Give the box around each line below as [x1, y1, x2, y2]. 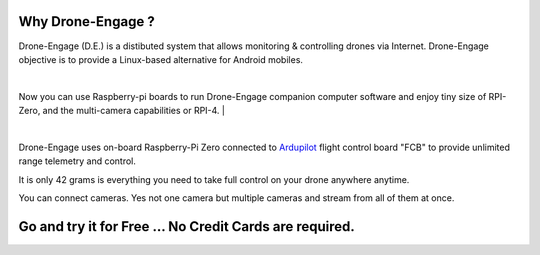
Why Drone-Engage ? [18, 13, 155, 30]
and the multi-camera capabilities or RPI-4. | [42, 105, 225, 117]
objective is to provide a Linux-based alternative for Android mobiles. [18, 53, 304, 65]
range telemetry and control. [18, 155, 137, 167]
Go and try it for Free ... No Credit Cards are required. [18, 218, 355, 235]
